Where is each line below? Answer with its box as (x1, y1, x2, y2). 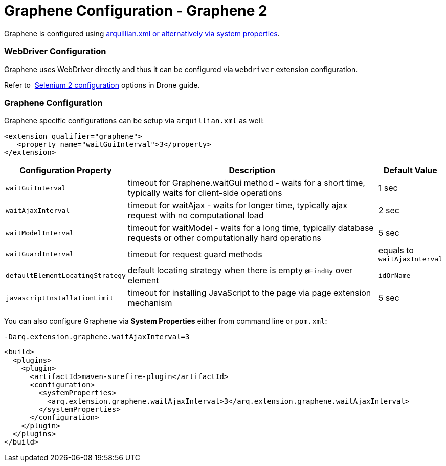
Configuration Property (19, 165, 112, 176)
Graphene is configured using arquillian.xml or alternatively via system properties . (4, 29, 280, 38)
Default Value (384, 165, 437, 176)
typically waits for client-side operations (127, 188, 282, 198)
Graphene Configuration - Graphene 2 (4, 2, 267, 19)
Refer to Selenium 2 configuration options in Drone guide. (4, 80, 200, 90)
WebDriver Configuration (4, 46, 106, 57)
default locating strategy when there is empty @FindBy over (127, 265, 352, 276)
